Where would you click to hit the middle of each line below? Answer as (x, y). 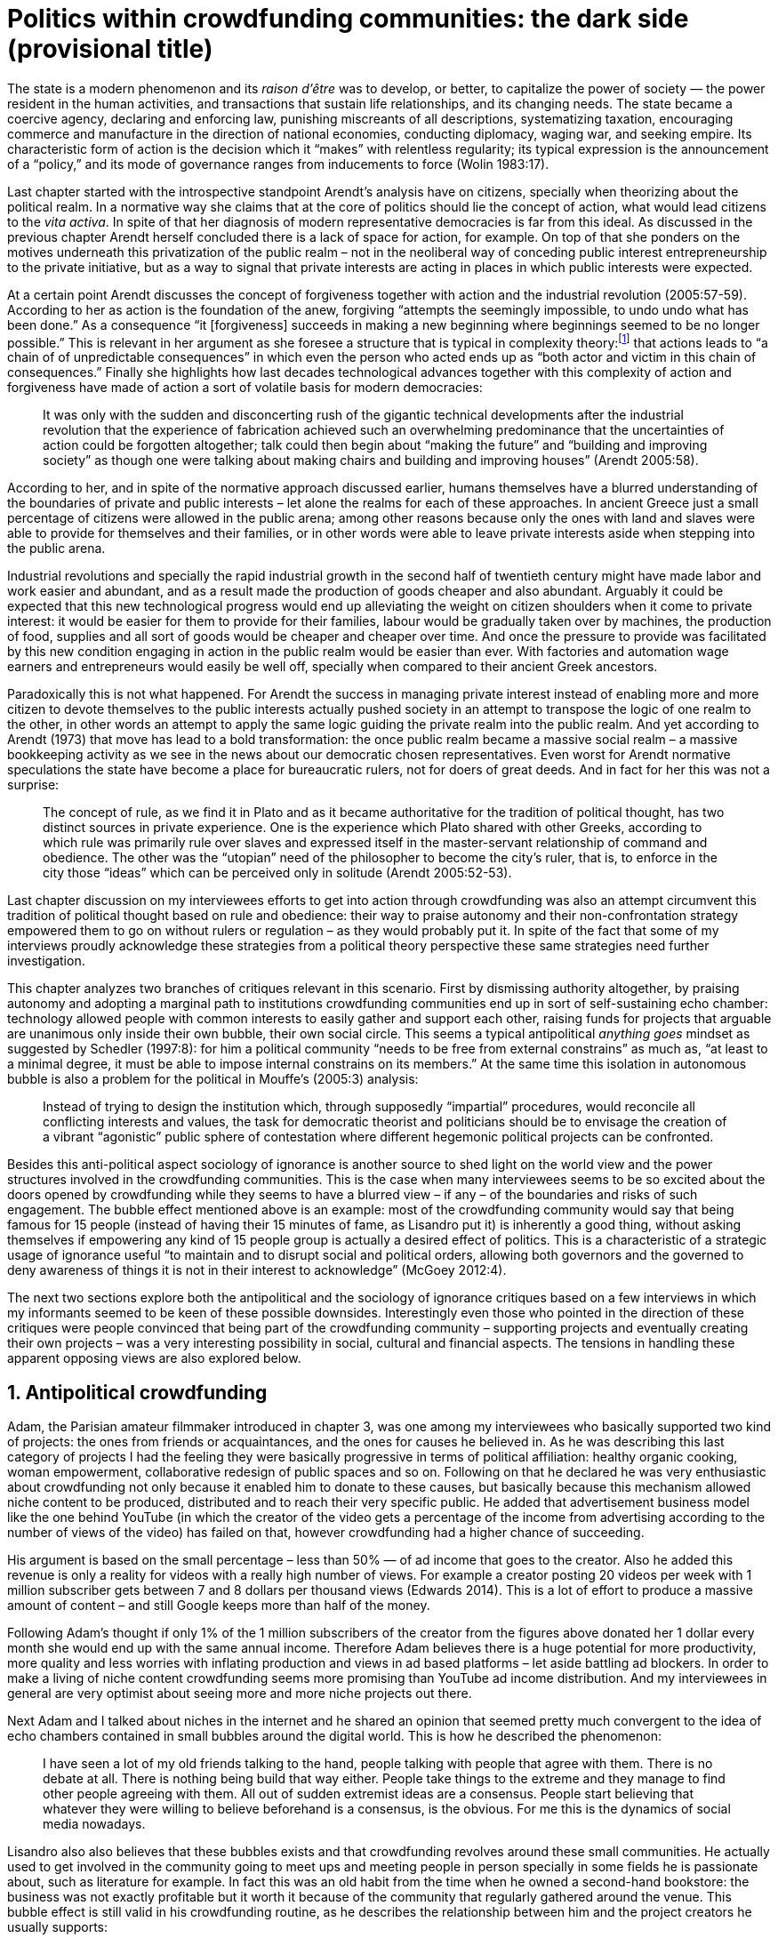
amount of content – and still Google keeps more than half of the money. (219, 1606)
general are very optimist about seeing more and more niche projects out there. (240, 1694)
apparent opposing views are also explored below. (154, 1358)
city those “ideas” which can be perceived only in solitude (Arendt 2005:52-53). (277, 873)
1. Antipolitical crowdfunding (137, 1392)
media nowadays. (94, 1824)
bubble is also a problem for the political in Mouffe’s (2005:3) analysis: (213, 1079)
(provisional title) (110, 49)
